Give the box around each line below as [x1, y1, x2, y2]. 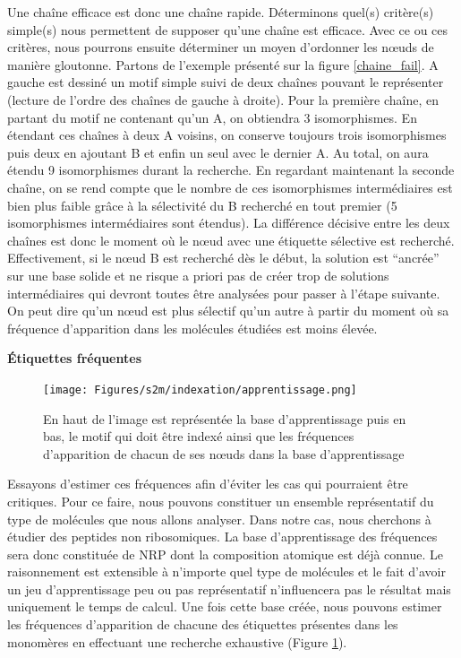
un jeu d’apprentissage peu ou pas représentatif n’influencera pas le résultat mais [7, 579, 451, 598]
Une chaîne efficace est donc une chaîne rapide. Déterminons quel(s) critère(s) [7, 3, 434, 21]
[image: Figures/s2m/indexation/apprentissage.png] [43, 383, 357, 396]
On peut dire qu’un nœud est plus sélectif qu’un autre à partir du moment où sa [7, 301, 449, 320]
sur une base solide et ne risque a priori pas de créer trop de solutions [7, 265, 389, 284]
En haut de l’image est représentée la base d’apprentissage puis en [43, 409, 406, 428]
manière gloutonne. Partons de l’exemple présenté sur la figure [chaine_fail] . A [7, 55, 439, 74]
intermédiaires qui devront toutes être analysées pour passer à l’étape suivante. [7, 283, 440, 302]
